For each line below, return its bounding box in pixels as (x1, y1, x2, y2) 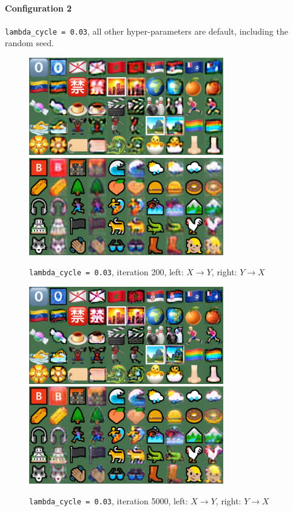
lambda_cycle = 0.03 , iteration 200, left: (29, 266, 184, 278)
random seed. (5, 36, 55, 49)
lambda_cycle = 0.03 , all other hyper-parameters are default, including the (5, 24, 288, 37)
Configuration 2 (5, 1, 72, 14)
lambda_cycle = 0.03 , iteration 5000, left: (29, 495, 188, 507)
